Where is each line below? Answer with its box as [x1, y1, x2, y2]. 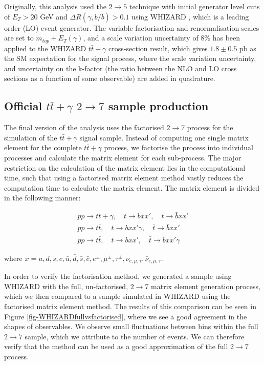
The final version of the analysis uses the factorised [4, 122, 164, 133]
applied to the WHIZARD [4, 43, 86, 53]
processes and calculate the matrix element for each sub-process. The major [4, 152, 241, 163]
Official [4, 98, 42, 114]
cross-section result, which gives [108, 43, 208, 53]
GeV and [40, 11, 68, 22]
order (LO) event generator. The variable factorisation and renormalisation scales [4, 22, 259, 33]
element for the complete [4, 142, 82, 153]
